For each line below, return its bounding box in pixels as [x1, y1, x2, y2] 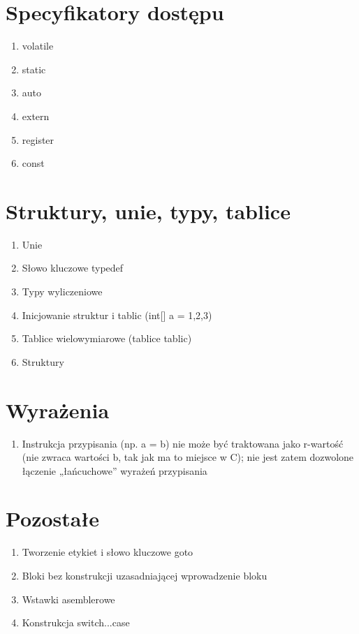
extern [22, 108, 50, 123]
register [22, 132, 54, 147]
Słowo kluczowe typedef [22, 260, 124, 275]
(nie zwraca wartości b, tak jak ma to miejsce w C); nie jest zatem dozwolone [22, 450, 354, 464]
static [22, 61, 46, 76]
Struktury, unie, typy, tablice [6, 196, 291, 225]
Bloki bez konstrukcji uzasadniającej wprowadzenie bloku [22, 568, 268, 582]
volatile [22, 38, 54, 53]
